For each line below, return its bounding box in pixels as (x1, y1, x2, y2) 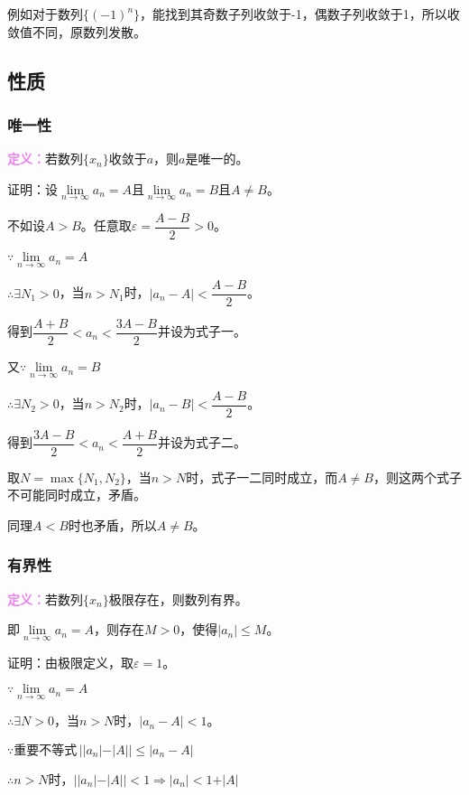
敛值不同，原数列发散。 (7, 22, 146, 41)
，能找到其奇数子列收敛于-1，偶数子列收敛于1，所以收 (140, 5, 460, 23)
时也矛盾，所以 (68, 515, 157, 534)
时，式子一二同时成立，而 (186, 467, 338, 486)
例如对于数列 (7, 5, 83, 23)
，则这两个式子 (372, 467, 462, 486)
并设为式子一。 (157, 322, 246, 341)
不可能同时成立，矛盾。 (7, 485, 146, 504)
